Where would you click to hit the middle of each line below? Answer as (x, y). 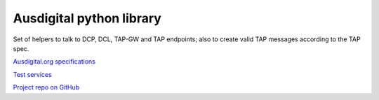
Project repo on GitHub (46, 87)
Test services (32, 74)
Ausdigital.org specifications (54, 62)
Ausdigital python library (87, 18)
